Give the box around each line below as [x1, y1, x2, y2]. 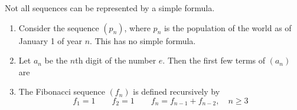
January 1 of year [18, 34, 83, 46]
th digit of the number [75, 54, 156, 66]
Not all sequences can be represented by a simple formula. [5, 2, 215, 14]
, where [124, 21, 151, 34]
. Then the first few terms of [162, 54, 265, 66]
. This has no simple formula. [90, 34, 196, 46]
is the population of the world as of [164, 21, 292, 34]
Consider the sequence [18, 21, 99, 34]
